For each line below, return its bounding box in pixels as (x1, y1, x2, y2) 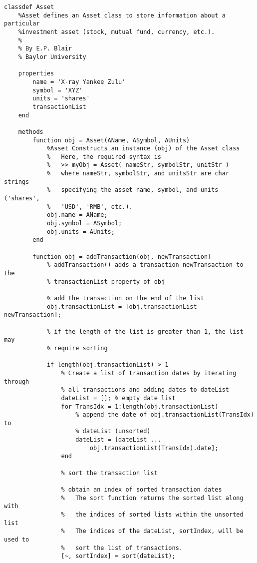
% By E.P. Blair (18, 45, 72, 52)
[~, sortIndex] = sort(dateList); (61, 553, 176, 560)
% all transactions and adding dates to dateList (61, 386, 230, 394)
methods (18, 128, 43, 135)
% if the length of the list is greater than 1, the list (46, 328, 244, 335)
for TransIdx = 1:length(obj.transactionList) (61, 403, 219, 410)
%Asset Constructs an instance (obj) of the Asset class (46, 145, 240, 152)
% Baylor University (18, 53, 86, 60)
